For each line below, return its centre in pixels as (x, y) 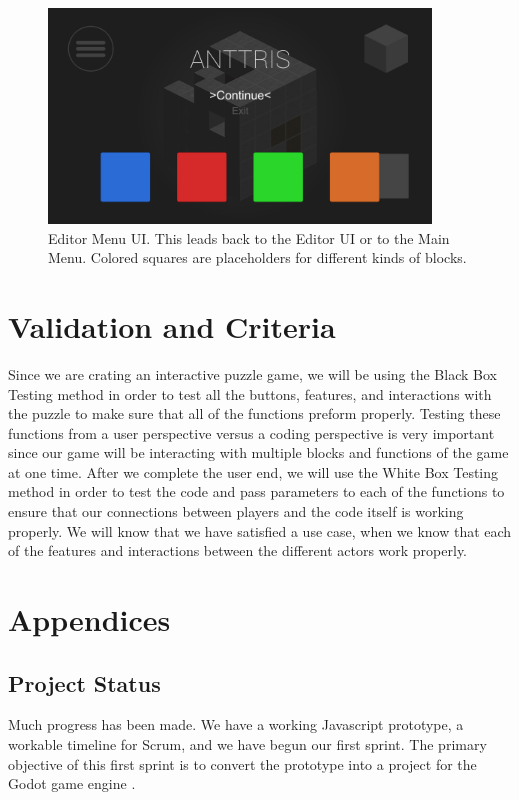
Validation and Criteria (172, 325)
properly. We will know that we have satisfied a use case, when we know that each (260, 530)
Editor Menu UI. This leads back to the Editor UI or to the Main (249, 237)
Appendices (89, 619)
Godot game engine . (72, 783)
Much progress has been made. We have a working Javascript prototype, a (236, 724)
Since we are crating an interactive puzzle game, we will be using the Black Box (252, 373)
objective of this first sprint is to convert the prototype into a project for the (242, 763)
